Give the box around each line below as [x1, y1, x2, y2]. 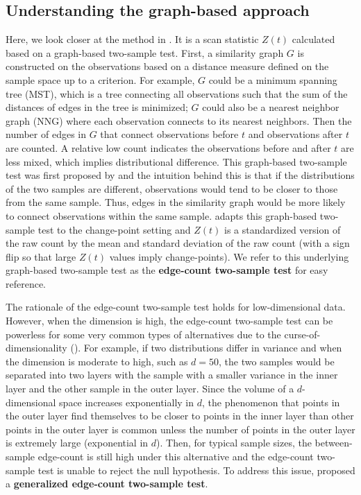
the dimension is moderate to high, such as [6, 354, 188, 368]
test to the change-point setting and [37, 222, 191, 236]
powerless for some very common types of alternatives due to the [6, 327, 281, 341]
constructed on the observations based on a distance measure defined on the [6, 59, 329, 73]
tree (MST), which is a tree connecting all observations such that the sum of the [6, 86, 348, 101]
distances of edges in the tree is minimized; [6, 100, 188, 114]
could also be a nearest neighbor [202, 100, 339, 114]
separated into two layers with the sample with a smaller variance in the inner [6, 367, 338, 382]
